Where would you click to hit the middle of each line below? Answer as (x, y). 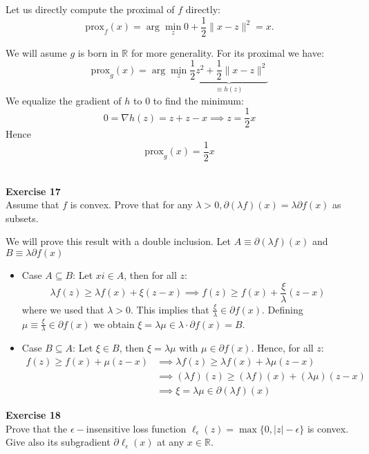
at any (171, 442)
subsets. (22, 218)
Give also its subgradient (58, 442)
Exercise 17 (33, 191)
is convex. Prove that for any (131, 205)
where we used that (63, 309)
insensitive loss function (136, 428)
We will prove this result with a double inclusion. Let (119, 241)
